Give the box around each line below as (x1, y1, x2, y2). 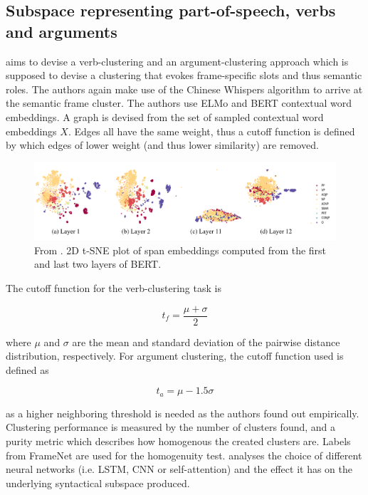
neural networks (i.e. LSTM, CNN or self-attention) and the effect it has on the (6, 462, 353, 476)
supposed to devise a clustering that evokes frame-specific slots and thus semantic (6, 68, 362, 83)
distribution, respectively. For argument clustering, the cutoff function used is (6, 348, 344, 363)
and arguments (6, 20, 117, 42)
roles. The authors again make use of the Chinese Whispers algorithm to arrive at (6, 81, 363, 96)
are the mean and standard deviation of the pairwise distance (72, 334, 340, 349)
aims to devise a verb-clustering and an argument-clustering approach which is (6, 53, 349, 68)
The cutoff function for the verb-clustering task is (6, 280, 221, 295)
